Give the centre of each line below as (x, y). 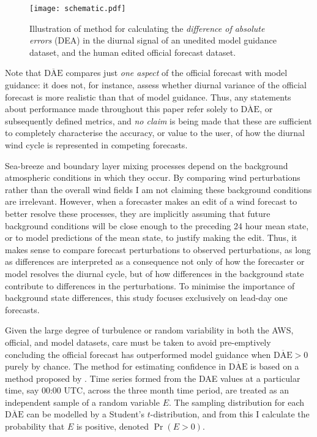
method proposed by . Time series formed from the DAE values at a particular (153, 378)
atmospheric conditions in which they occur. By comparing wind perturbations (153, 177)
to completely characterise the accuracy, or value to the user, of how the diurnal (155, 133)
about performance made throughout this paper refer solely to (121, 109)
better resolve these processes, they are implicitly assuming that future (138, 213)
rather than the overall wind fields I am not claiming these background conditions (158, 189)
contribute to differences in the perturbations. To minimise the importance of (150, 285)
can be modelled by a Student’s (85, 414)
